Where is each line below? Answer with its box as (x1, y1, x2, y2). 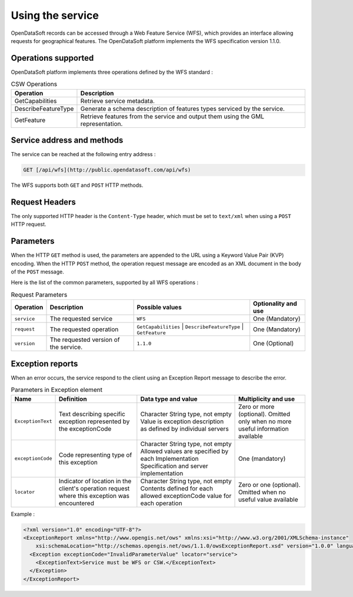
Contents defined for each (140, 484, 214, 492)
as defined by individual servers (140, 424, 229, 433)
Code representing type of (58, 451, 132, 459)
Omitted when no (238, 488, 287, 496)
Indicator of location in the (58, 477, 132, 485)
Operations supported (11, 53, 94, 63)
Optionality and (253, 299, 297, 308)
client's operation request (58, 484, 130, 492)
